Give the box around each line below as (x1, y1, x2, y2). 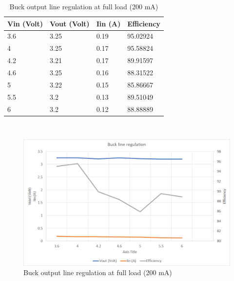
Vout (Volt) (50, 18, 90, 28)
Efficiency (127, 18, 160, 28)
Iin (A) (96, 18, 121, 28)
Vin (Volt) (7, 18, 43, 28)
